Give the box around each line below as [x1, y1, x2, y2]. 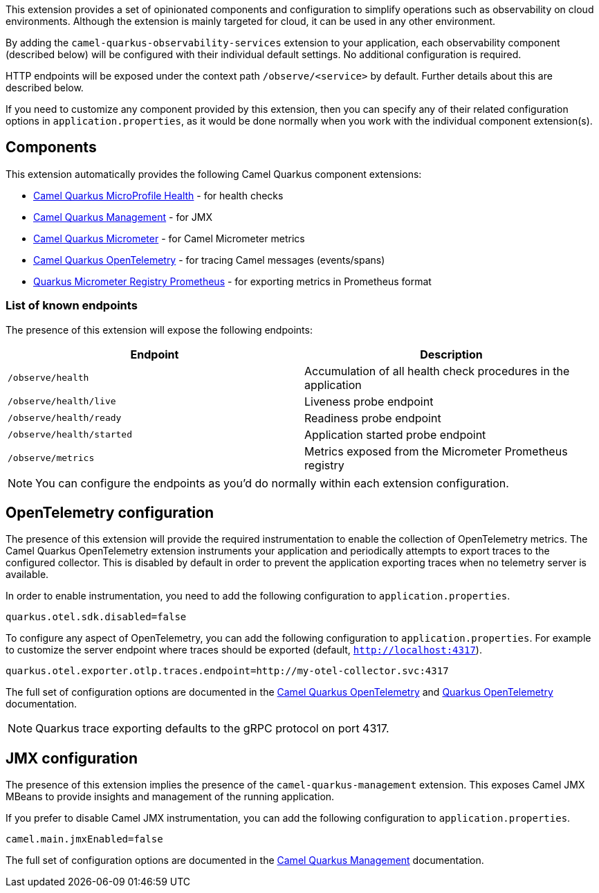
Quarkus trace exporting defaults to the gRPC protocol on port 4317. [35, 721, 389, 736]
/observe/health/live [8, 396, 116, 407]
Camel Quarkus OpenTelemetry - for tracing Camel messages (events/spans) [33, 253, 385, 266]
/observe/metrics [8, 453, 95, 464]
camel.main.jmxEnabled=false [6, 833, 163, 845]
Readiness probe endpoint [304, 411, 441, 425]
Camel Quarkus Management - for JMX [33, 210, 213, 223]
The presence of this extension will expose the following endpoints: [6, 323, 313, 336]
